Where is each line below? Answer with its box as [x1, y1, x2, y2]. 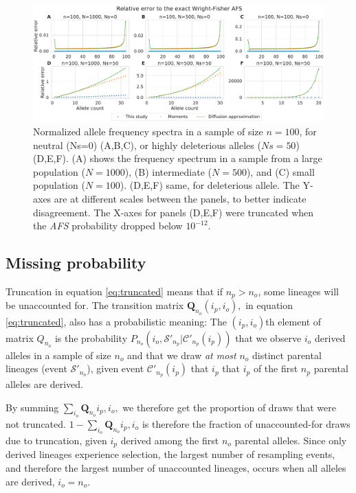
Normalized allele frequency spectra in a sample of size [33, 124, 263, 138]
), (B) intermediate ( [124, 164, 212, 179]
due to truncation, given [5, 433, 107, 447]
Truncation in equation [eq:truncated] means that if [5, 284, 223, 298]
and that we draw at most [127, 347, 236, 362]
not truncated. [5, 416, 66, 431]
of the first [253, 361, 298, 376]
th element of [265, 314, 322, 328]
